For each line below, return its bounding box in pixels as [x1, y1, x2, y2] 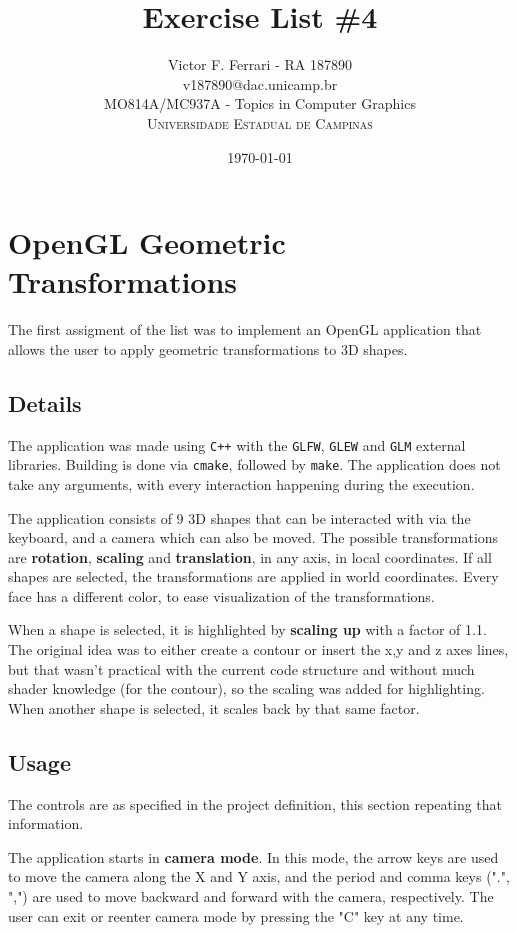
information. [8, 813, 84, 834]
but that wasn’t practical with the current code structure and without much [8, 658, 475, 679]
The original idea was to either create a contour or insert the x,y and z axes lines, [8, 639, 509, 660]
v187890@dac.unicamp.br [182, 73, 338, 94]
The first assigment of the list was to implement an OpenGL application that [8, 319, 482, 340]
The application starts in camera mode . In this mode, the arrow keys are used [8, 846, 499, 867]
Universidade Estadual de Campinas [147, 112, 373, 133]
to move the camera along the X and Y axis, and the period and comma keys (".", [8, 866, 510, 887]
